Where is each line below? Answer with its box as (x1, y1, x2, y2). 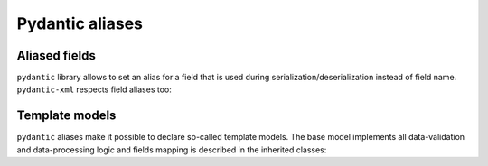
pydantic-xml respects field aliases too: (16, 84, 172, 95)
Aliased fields (16, 48, 97, 63)
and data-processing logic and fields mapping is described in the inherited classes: (16, 144, 327, 155)
